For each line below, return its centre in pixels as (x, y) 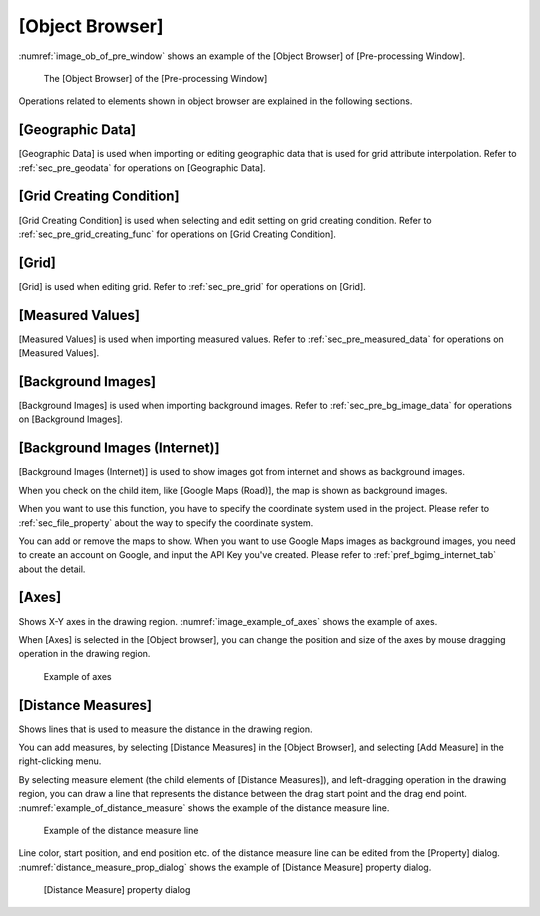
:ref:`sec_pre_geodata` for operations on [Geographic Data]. (142, 167)
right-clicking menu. (60, 761)
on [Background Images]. (71, 419)
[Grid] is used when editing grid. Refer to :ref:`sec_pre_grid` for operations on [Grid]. (192, 286)
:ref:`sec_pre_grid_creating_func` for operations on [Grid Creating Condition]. (177, 234)
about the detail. (52, 569)
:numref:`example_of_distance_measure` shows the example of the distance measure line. (204, 807)
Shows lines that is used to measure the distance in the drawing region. (165, 729)
